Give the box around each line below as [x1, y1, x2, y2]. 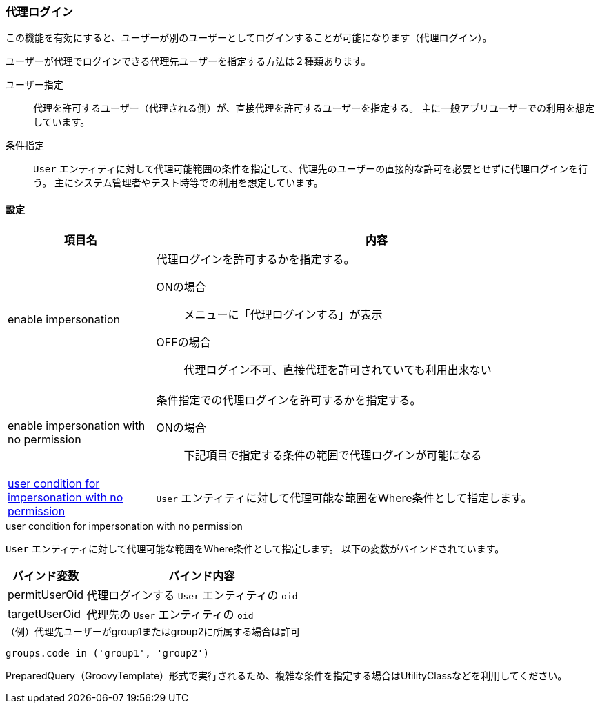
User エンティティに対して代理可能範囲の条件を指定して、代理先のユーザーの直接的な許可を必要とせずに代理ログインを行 [33, 163, 588, 175]
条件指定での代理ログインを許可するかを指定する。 [156, 392, 421, 407]
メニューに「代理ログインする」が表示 [183, 307, 383, 321]
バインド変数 [12, 568, 79, 583]
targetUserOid [8, 606, 81, 621]
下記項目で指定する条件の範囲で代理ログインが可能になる [183, 448, 482, 462]
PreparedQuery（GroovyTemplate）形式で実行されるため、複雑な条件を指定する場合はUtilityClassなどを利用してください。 [6, 669, 568, 681]
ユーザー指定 [6, 79, 63, 91]
